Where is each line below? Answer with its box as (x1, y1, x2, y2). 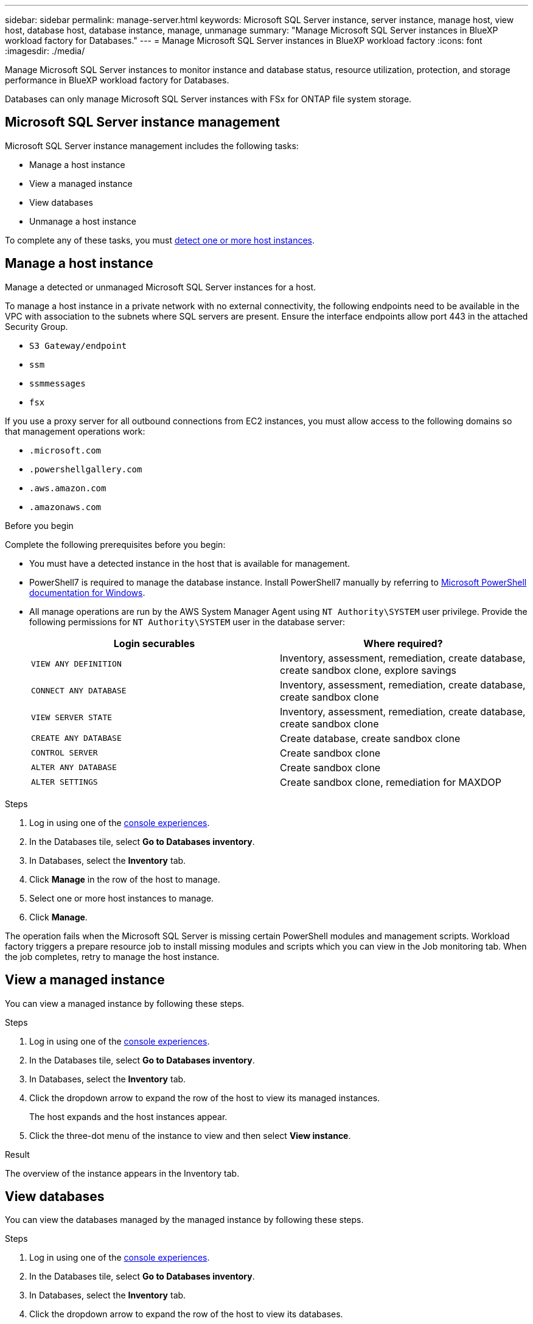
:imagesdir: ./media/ (5, 46, 85, 56)
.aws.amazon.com (29, 483, 106, 493)
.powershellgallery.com (29, 464, 142, 474)
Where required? (363, 637, 443, 650)
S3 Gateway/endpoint (29, 340, 127, 351)
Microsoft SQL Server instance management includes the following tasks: (5, 140, 299, 151)
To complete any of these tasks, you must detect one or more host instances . (5, 234, 315, 245)
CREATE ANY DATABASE (31, 734, 122, 743)
